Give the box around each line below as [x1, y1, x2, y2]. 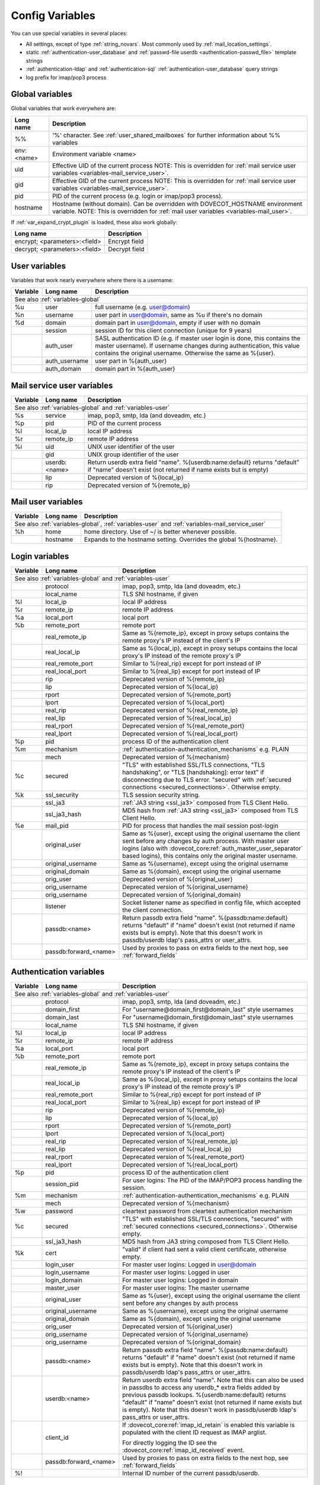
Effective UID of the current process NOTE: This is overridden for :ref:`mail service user [52, 161, 296, 169]
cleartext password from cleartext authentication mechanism [122, 1207, 293, 1215]
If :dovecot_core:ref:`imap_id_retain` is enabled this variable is [122, 1421, 295, 1429]
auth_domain [45, 365, 81, 373]
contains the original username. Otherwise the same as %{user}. [95, 349, 276, 358]
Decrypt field [108, 245, 145, 254]
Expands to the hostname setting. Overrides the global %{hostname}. [84, 535, 278, 544]
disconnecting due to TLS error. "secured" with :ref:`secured [122, 775, 292, 783]
